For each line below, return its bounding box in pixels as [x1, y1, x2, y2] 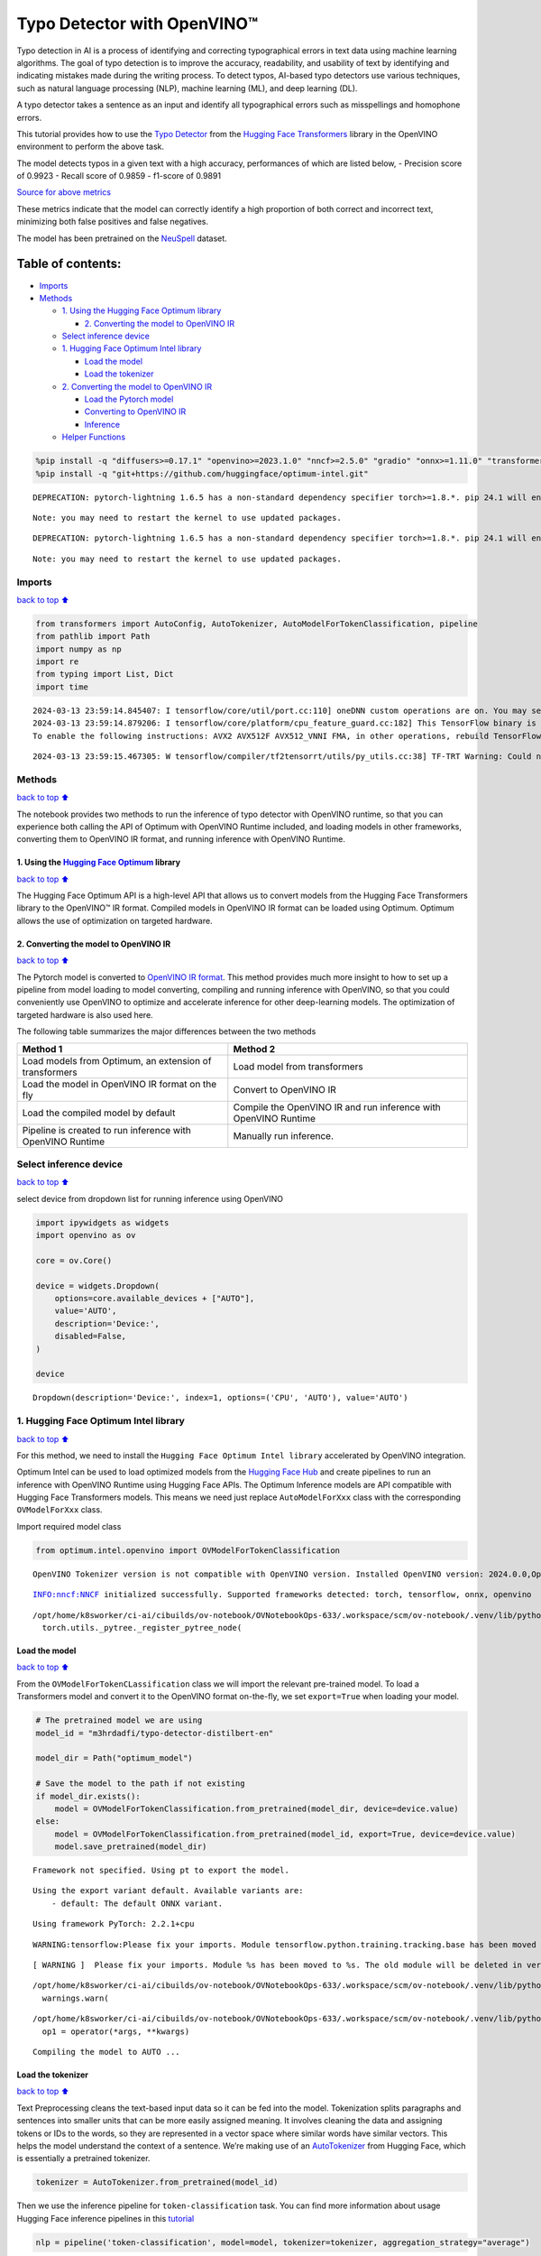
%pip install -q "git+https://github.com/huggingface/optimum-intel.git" [35, 468, 369, 478]
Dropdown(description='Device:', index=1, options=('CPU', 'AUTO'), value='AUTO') [32, 1392, 408, 1403]
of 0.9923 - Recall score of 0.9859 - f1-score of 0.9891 [16, 171, 221, 181]
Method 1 [22, 1042, 63, 1055]
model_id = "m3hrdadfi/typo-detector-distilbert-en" [35, 1728, 274, 1738]
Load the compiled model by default [22, 1106, 176, 1119]
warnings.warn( [41, 1992, 109, 2003]
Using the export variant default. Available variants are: [32, 1886, 304, 1896]
